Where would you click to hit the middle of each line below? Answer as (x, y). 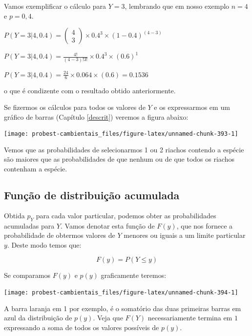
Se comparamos (27, 275)
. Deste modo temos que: (44, 244)
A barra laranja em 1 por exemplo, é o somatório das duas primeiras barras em (123, 308)
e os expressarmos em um (192, 107)
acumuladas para (29, 225)
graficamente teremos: (134, 275)
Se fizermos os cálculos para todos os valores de (75, 107)
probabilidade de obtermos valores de (60, 235)
